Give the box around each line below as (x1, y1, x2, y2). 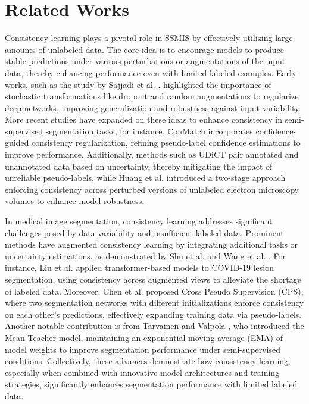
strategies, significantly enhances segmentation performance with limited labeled (5, 378, 298, 390)
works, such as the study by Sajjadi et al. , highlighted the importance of (5, 78, 271, 90)
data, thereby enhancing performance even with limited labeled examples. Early (5, 66, 296, 79)
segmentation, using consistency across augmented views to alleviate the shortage (5, 273, 302, 285)
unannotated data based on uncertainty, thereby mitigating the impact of (5, 159, 273, 172)
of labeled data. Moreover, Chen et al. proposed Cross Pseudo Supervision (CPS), (5, 284, 304, 297)
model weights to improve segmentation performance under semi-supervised (5, 343, 280, 355)
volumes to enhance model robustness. (5, 195, 145, 207)
